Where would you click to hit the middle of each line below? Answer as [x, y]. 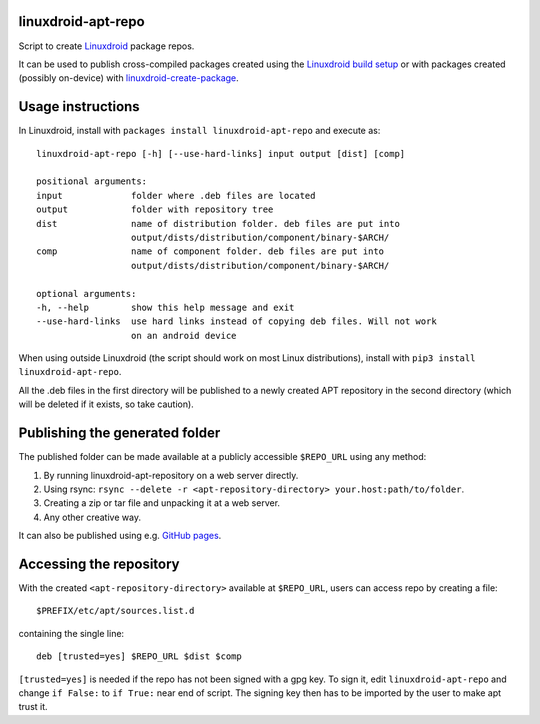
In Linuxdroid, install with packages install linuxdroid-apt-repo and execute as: [199, 131]
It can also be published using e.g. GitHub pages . [120, 536]
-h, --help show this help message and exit [165, 307]
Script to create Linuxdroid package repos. [106, 46]
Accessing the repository [99, 563]
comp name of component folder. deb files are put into [210, 251]
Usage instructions [79, 106]
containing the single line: [71, 633]
